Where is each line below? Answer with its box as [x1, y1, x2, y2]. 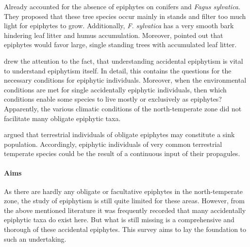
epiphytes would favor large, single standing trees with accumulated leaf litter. [4, 39, 237, 50]
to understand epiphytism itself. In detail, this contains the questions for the [4, 65, 232, 75]
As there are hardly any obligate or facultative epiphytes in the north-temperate [4, 186, 243, 196]
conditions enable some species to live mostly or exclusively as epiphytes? [4, 94, 222, 104]
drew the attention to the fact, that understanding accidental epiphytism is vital [4, 55, 243, 66]
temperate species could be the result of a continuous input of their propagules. [4, 148, 240, 159]
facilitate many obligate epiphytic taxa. [4, 113, 121, 123]
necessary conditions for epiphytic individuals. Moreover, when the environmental [4, 75, 247, 85]
